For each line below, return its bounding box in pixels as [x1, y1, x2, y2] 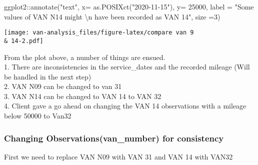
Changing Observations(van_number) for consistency [4, 131, 224, 144]
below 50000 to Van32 [4, 110, 71, 121]
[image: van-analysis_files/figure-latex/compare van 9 [4, 29, 194, 36]
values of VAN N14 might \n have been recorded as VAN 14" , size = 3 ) [4, 11, 220, 21]
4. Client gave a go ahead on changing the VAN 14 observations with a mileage [4, 100, 246, 111]
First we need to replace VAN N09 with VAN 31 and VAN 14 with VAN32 [4, 151, 233, 161]
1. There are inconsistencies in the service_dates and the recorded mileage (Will [4, 61, 250, 72]
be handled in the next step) [4, 71, 91, 81]
